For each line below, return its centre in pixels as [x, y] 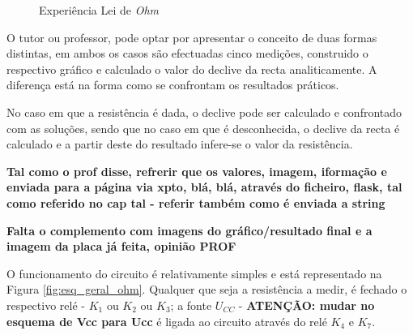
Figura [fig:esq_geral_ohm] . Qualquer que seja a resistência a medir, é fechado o [207, 289]
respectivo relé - [46, 305]
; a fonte [191, 305]
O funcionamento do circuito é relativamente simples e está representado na [194, 273]
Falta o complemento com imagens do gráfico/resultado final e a [189, 230]
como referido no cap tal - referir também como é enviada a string [196, 202]
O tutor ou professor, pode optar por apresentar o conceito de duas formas [192, 37]
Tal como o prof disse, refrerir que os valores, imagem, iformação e [197, 171]
